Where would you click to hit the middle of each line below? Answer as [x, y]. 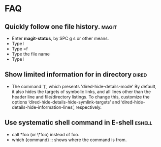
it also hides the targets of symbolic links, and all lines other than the [81, 92]
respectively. [89, 107]
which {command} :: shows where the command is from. [69, 140]
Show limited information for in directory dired [76, 75]
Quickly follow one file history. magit [61, 27]
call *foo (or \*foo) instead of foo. [46, 134]
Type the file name [31, 54]
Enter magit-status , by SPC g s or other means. [60, 38]
